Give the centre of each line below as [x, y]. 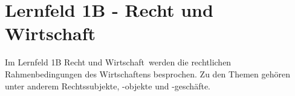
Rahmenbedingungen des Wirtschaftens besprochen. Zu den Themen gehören [147, 73]
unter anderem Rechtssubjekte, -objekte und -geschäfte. [108, 85]
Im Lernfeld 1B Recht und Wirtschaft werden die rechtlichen [118, 62]
